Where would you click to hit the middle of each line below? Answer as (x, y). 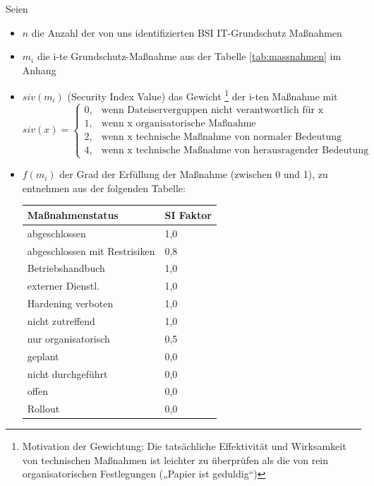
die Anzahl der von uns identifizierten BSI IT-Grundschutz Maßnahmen (187, 32)
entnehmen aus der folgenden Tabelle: (104, 188)
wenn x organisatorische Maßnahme (179, 123)
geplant (43, 356)
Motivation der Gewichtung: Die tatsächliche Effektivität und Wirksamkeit (184, 446)
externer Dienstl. (64, 286)
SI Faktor (188, 214)
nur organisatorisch (68, 338)
